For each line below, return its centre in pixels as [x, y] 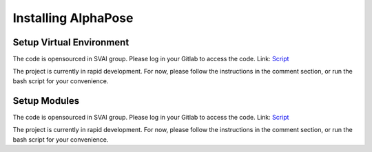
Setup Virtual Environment [71, 42]
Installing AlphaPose [73, 18]
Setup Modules [46, 101]
